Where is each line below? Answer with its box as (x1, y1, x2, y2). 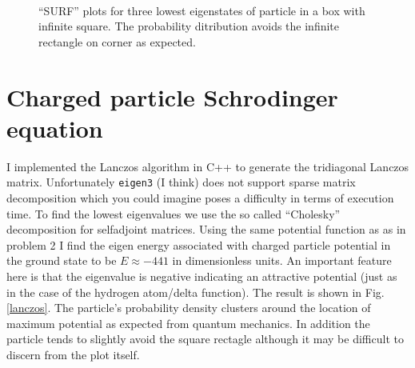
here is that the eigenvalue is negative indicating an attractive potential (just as (6, 267, 397, 284)
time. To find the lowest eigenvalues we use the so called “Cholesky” (6, 205, 341, 222)
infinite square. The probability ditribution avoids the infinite (38, 18, 340, 34)
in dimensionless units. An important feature (172, 252, 392, 269)
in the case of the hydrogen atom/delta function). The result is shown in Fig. (6, 283, 385, 300)
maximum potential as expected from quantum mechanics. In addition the (6, 314, 370, 331)
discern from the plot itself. (6, 346, 140, 362)
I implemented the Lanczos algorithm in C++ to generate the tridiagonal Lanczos (6, 158, 409, 174)
